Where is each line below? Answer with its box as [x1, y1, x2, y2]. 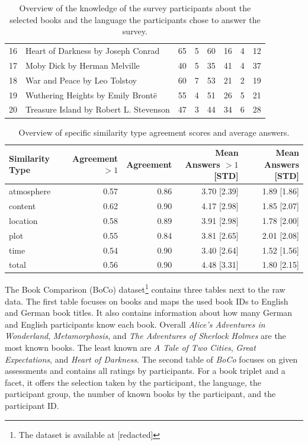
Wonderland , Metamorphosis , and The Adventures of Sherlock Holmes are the [5, 329, 286, 342]
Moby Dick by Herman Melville [25, 59, 140, 71]
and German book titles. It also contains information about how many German [5, 306, 293, 319]
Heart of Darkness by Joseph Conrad [25, 44, 160, 57]
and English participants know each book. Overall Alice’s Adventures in [5, 318, 265, 330]
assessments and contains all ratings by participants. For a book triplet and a [5, 364, 285, 377]
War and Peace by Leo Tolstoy [25, 73, 137, 86]
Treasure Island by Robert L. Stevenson [25, 103, 170, 116]
